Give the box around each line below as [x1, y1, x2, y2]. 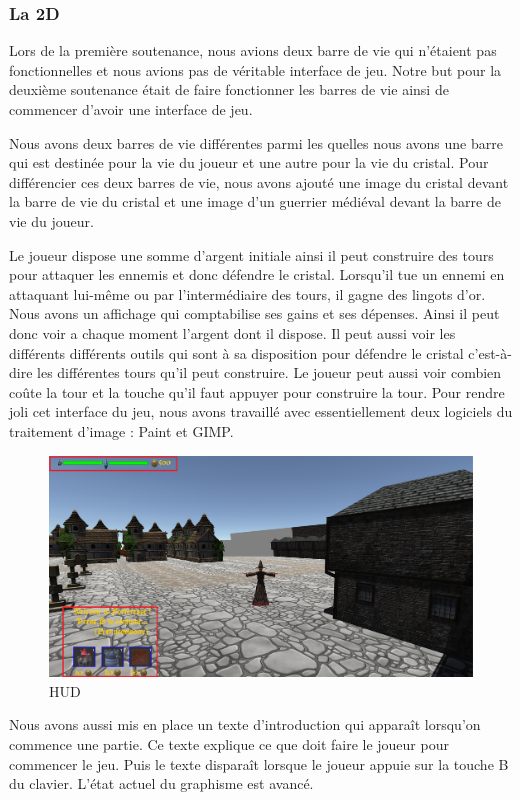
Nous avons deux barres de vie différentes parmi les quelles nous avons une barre [9, 132, 503, 153]
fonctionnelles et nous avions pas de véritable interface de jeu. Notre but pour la [9, 59, 502, 80]
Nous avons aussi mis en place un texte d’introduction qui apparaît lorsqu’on [9, 714, 481, 735]
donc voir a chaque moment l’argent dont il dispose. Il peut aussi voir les [9, 322, 456, 343]
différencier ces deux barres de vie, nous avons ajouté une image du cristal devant [9, 171, 509, 192]
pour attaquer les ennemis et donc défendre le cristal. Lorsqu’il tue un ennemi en [9, 264, 505, 285]
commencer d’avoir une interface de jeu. [9, 99, 253, 119]
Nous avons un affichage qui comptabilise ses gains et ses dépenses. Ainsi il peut [9, 303, 500, 324]
